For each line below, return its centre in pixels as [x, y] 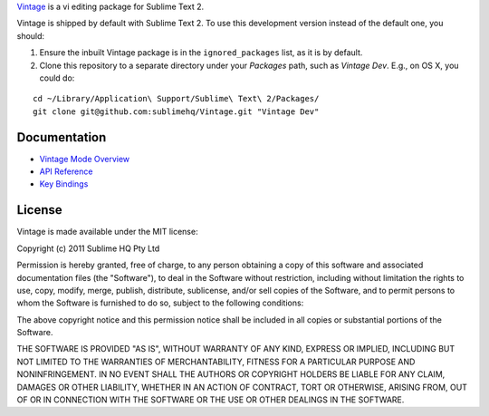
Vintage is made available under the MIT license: [107, 232]
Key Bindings [64, 184]
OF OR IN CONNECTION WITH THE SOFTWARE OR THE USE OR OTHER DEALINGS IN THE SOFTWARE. [211, 400]
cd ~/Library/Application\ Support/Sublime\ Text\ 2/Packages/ [176, 99]
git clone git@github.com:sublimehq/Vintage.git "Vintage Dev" [176, 111]
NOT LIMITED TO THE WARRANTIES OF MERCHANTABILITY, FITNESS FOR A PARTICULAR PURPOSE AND [216, 362]
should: [31, 35]
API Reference [66, 171]
